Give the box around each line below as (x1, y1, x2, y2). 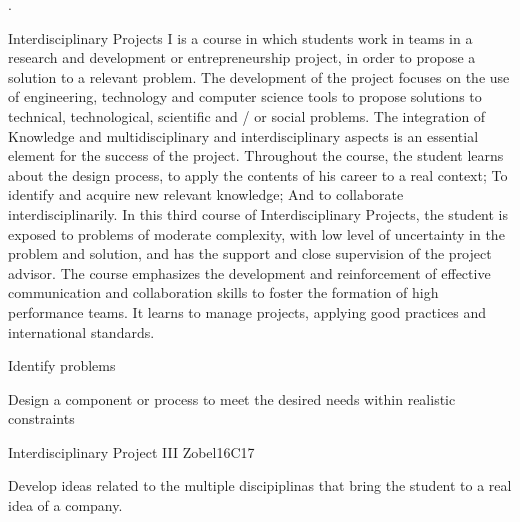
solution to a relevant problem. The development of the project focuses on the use (8, 66, 510, 87)
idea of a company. (8, 495, 123, 516)
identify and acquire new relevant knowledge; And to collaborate (8, 184, 404, 205)
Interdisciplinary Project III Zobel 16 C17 (8, 441, 255, 462)
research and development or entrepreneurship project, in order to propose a (8, 47, 476, 68)
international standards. (8, 321, 155, 342)
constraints (8, 408, 75, 429)
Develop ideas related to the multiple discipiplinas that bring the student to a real (8, 475, 512, 496)
